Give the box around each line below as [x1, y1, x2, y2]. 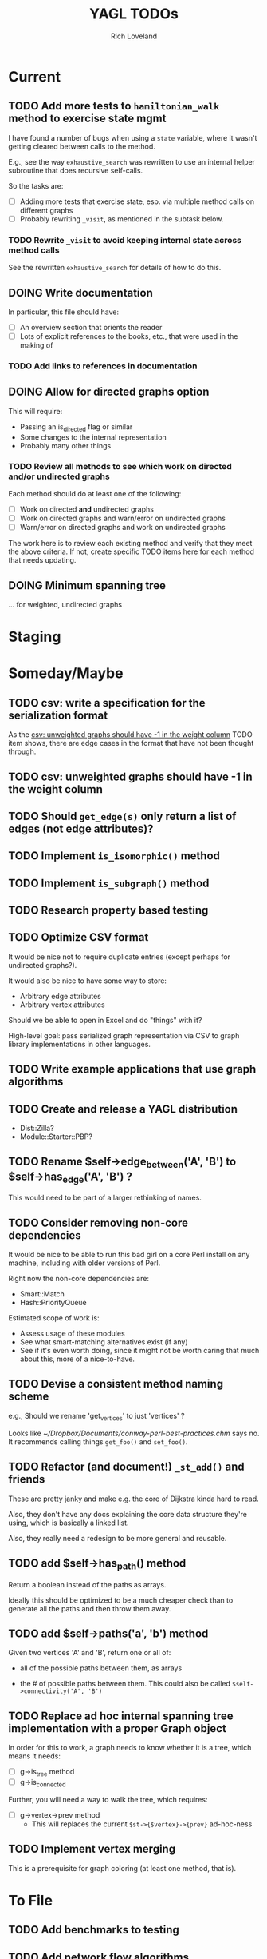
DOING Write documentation [8, 285, 153, 300]
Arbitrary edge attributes [19, 991, 101, 1001]
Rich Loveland [110, 31, 158, 41]
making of [19, 340, 53, 350]
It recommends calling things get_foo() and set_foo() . [8, 1436, 188, 1447]
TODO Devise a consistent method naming [8, 1377, 224, 1391]
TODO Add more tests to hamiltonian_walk [8, 99, 220, 113]
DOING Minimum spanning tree [8, 579, 166, 592]
